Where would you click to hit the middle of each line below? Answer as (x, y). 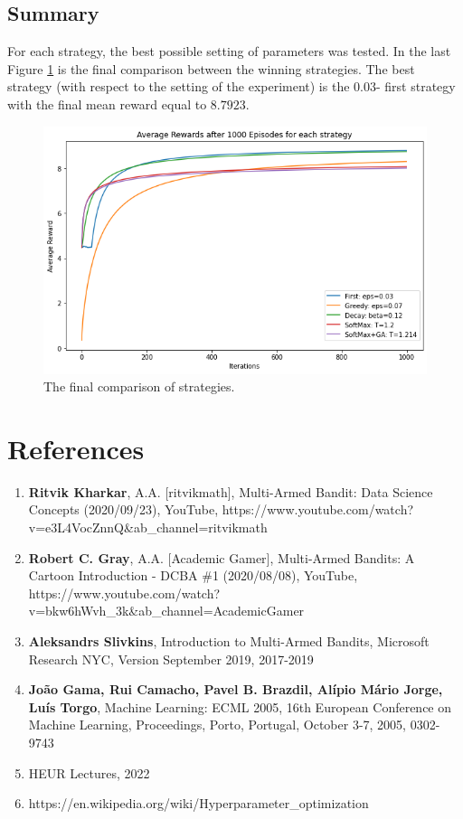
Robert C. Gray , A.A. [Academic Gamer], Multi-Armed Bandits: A (222, 557)
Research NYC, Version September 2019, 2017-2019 (171, 659)
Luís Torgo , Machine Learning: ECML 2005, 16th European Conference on (240, 706)
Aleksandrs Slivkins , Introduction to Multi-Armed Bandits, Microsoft (229, 640)
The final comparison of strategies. (139, 386)
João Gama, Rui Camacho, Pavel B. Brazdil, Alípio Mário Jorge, (236, 689)
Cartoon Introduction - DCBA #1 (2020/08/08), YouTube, (193, 575)
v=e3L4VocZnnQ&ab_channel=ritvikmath (148, 527)
